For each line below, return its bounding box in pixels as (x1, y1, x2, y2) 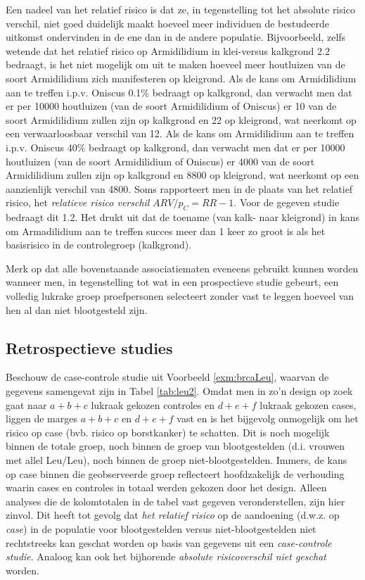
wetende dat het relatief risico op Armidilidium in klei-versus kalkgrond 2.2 (6, 43, 330, 58)
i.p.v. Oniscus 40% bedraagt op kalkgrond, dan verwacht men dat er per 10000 (6, 139, 345, 154)
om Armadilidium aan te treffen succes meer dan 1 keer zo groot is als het (6, 223, 326, 238)
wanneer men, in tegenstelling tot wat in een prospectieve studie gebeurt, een (6, 275, 339, 289)
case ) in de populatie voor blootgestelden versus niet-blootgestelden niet (6, 522, 316, 536)
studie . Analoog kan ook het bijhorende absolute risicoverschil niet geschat (6, 549, 326, 564)
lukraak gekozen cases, (260, 397, 357, 412)
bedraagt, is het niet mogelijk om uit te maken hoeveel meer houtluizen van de (6, 57, 345, 72)
